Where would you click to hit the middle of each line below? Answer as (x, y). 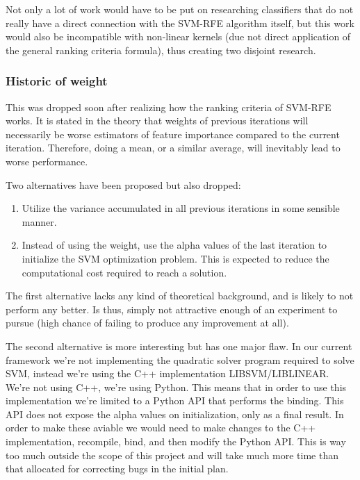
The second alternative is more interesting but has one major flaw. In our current (179, 346)
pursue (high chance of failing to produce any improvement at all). (147, 323)
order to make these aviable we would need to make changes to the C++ (161, 428)
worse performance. (47, 161)
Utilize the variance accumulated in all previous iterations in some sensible (181, 208)
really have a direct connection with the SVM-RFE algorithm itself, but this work (180, 23)
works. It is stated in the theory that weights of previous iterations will (157, 121)
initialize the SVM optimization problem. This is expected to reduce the (175, 258)
